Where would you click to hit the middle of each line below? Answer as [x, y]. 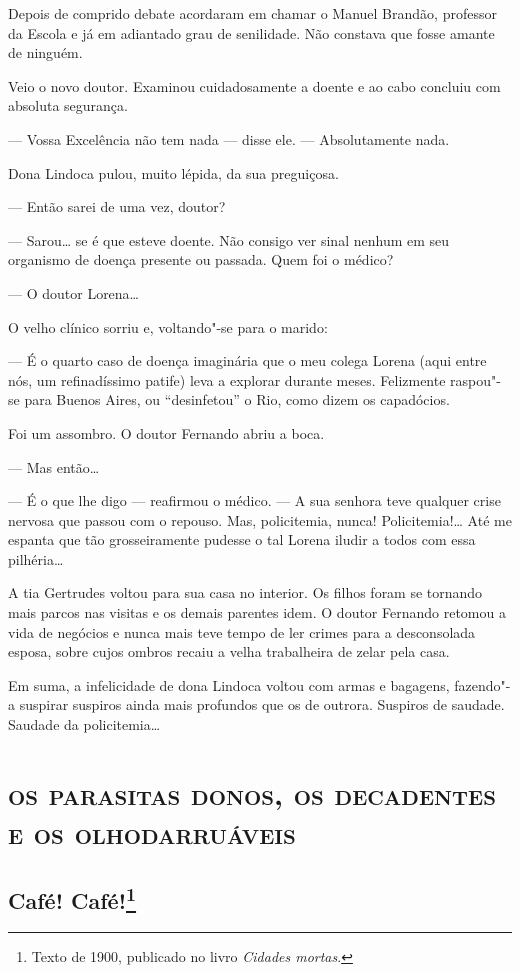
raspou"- [475, 379]
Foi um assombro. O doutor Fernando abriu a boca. [166, 432]
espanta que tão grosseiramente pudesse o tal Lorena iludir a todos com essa [242, 539]
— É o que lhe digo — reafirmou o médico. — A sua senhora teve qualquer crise [254, 500]
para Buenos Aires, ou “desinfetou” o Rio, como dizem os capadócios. [237, 399]
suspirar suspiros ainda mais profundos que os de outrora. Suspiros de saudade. [262, 704]
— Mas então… [54, 466]
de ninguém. [45, 52]
